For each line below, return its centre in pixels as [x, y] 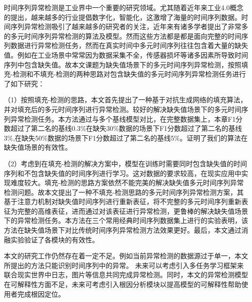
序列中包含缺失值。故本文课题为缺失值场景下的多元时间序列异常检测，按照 [123, 64]
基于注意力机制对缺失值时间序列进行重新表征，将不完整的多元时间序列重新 [123, 201]
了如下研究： [24, 83]
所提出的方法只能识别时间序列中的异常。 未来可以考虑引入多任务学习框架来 [124, 265]
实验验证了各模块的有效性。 [55, 239]
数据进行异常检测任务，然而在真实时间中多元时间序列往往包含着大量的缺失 [129, 45]
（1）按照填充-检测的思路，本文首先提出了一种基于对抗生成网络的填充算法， [126, 100]
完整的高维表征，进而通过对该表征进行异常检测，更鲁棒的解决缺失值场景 [133, 211]
